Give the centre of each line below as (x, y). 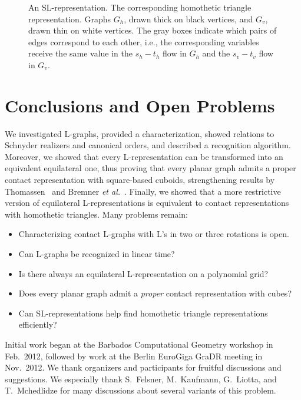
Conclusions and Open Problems (140, 105)
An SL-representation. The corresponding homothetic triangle (140, 7)
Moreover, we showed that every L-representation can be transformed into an (144, 156)
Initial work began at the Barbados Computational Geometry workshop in (139, 344)
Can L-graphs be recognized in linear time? (97, 254)
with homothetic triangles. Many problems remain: (97, 214)
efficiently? (38, 324)
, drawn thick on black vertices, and (188, 19)
